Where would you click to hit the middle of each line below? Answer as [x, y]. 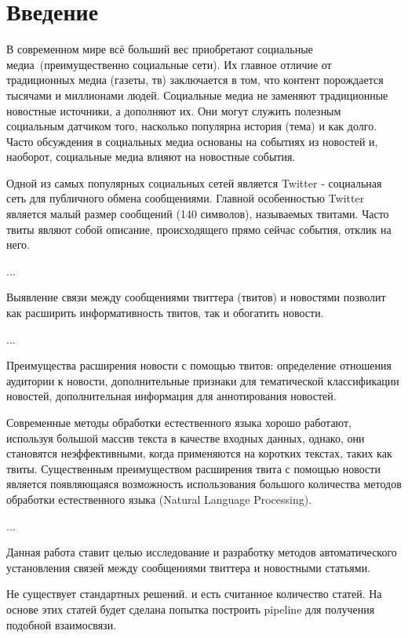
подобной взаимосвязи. [62, 624]
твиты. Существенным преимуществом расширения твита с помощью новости [193, 468]
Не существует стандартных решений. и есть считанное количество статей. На [194, 594]
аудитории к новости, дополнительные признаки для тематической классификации [203, 380]
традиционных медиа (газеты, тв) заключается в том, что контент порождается [195, 80]
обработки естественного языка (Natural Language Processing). [159, 499]
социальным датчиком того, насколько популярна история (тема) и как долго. [192, 126]
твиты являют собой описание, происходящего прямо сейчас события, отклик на [199, 229]
